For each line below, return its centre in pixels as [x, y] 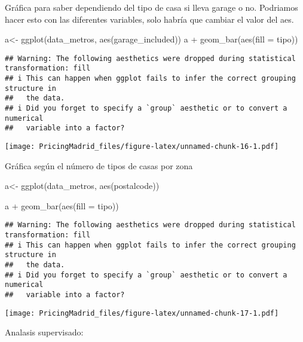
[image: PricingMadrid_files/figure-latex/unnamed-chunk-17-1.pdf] [142, 313]
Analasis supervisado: [44, 332]
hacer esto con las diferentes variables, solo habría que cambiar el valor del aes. [149, 19]
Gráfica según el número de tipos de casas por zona [99, 165]
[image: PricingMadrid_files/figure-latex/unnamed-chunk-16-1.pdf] [142, 147]
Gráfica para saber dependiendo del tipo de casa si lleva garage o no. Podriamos [151, 7]
